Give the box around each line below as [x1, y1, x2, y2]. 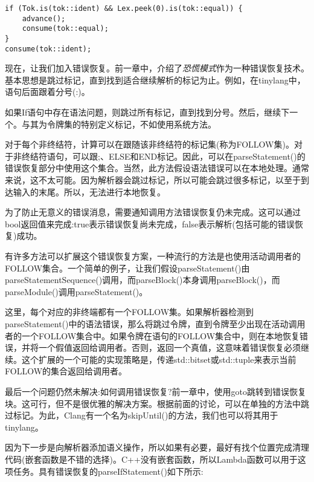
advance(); [22, 14, 66, 23]
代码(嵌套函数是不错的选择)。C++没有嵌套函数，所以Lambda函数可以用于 [5, 452, 298, 465]
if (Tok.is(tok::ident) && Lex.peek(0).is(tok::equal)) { [5, 4, 243, 13]
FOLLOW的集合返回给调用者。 [5, 365, 127, 377]
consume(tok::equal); [22, 24, 109, 33]
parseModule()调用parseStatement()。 [5, 285, 148, 298]
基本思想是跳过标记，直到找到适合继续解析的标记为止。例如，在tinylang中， [5, 73, 306, 86]
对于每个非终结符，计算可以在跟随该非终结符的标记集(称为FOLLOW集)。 [5, 138, 294, 151]
